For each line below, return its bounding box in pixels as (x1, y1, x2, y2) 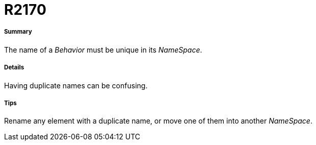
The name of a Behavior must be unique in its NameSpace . (4, 45, 202, 54)
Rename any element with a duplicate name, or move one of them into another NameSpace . (4, 116, 312, 126)
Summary (4, 28, 32, 36)
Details (4, 64, 24, 71)
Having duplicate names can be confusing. (4, 81, 148, 90)
